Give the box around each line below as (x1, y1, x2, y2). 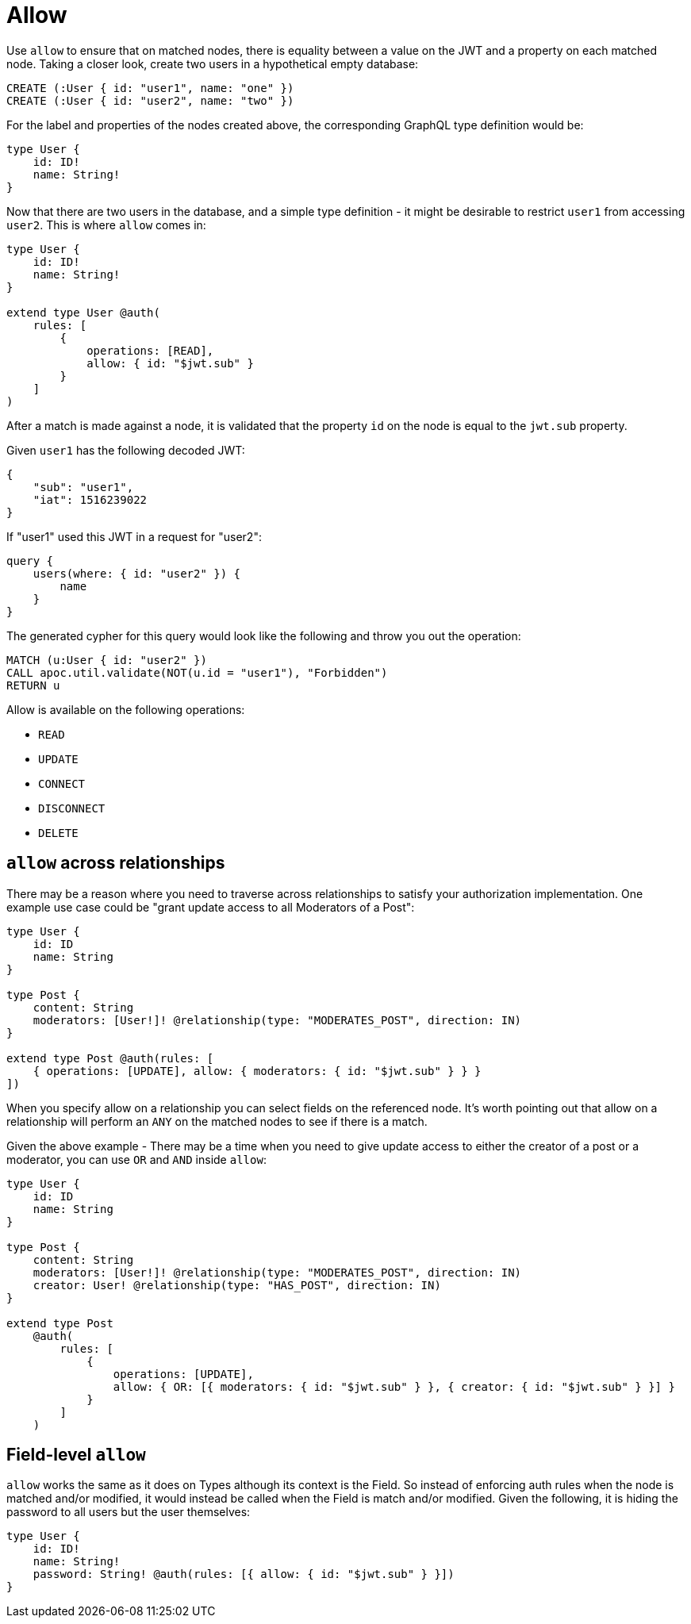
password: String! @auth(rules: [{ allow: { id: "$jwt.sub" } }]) (33, 1568, 455, 1581)
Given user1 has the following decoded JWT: (6, 443, 245, 457)
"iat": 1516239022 (33, 493, 148, 506)
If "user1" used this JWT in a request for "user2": (6, 529, 262, 543)
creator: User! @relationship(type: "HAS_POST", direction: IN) (33, 1278, 441, 1292)
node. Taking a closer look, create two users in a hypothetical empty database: (6, 56, 419, 71)
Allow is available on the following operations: (6, 702, 245, 716)
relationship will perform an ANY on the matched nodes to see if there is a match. (6, 1114, 428, 1128)
